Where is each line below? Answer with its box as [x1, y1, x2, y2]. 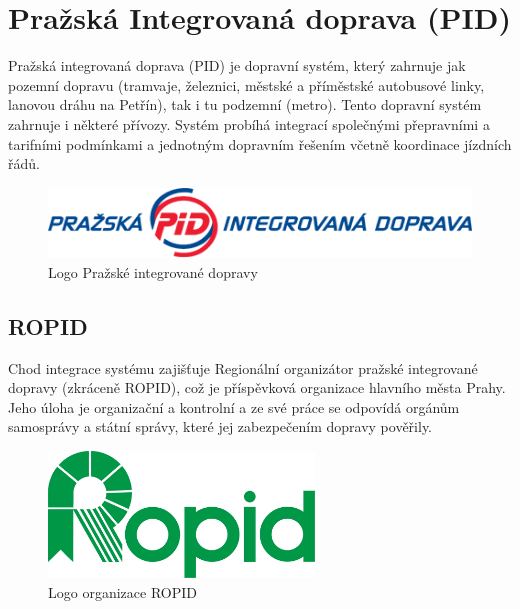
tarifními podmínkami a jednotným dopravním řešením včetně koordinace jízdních [8, 133, 512, 154]
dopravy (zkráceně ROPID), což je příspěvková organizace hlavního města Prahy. [8, 377, 506, 398]
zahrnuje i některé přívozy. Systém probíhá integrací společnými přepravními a [8, 113, 490, 134]
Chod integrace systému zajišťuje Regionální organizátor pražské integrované [8, 357, 478, 378]
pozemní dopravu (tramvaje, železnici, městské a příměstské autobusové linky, [8, 74, 485, 95]
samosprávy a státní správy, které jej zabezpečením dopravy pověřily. [8, 416, 433, 437]
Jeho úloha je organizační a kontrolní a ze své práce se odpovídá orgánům [8, 396, 460, 417]
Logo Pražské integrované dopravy [48, 261, 258, 282]
